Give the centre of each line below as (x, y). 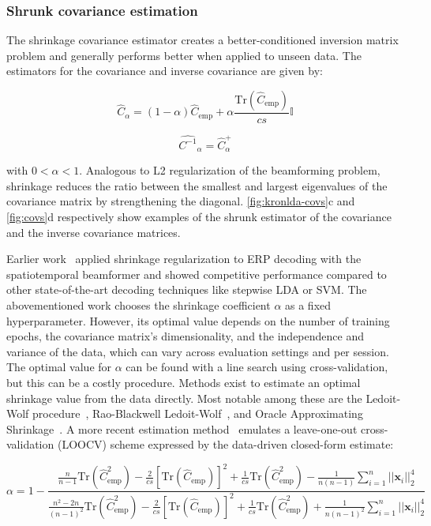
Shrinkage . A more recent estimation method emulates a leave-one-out (182, 428)
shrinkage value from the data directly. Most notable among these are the (184, 398)
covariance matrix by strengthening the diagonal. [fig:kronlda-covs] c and (181, 201)
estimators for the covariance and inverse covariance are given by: (165, 71)
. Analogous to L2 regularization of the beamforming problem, (230, 170)
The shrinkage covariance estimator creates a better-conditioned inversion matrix (202, 40)
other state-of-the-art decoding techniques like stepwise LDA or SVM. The (187, 289)
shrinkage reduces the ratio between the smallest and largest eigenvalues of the (197, 185)
